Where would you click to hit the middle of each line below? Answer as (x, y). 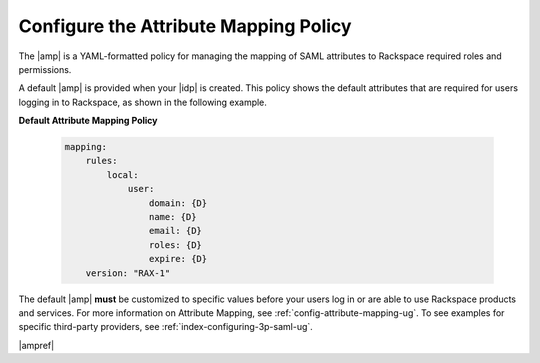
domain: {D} (178, 203)
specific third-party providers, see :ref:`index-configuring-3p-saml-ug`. (166, 327)
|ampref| (36, 345)
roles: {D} (175, 244)
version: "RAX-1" (128, 273)
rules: (101, 161)
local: (122, 174)
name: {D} (172, 217)
